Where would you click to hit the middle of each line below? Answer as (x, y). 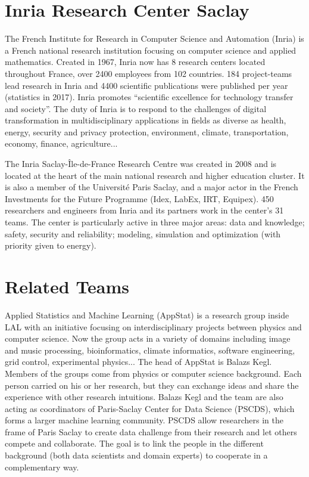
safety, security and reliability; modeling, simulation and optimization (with (143, 233)
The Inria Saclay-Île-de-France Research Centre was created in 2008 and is (141, 164)
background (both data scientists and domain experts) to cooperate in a (136, 455)
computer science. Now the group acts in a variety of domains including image (148, 338)
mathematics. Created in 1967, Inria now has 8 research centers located (135, 62)
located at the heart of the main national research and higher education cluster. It (155, 175)
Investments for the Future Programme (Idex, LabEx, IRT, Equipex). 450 (139, 198)
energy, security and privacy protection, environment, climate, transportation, (147, 131)
